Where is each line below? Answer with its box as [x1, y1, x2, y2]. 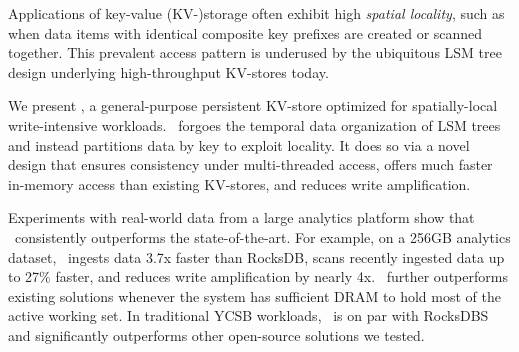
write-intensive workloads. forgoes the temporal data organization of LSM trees [8, 114, 501, 135]
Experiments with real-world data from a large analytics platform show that [8, 207, 475, 228]
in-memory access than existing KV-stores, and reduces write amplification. [8, 173, 471, 194]
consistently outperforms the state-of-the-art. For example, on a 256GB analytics [14, 226, 511, 247]
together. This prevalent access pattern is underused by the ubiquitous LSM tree [8, 42, 502, 63]
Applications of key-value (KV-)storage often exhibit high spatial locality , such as [8, 3, 505, 23]
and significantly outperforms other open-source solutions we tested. [8, 324, 425, 345]
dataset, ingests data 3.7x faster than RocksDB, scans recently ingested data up [8, 246, 505, 267]
